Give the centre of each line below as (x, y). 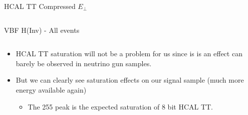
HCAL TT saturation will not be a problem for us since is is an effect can (129, 54)
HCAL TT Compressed (40, 6)
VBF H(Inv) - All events (42, 30)
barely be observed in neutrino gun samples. (84, 63)
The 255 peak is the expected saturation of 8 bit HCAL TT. (120, 106)
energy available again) (51, 89)
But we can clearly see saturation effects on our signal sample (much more (130, 80)
